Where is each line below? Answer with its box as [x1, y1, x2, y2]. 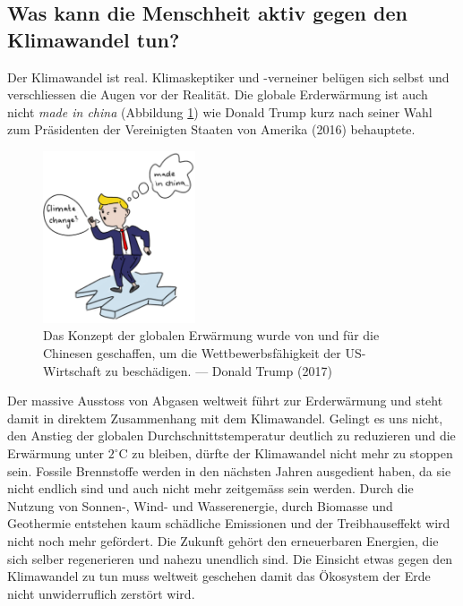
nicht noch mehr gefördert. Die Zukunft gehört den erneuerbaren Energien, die [7, 532, 439, 551]
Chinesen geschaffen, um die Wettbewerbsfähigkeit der [43, 344, 341, 363]
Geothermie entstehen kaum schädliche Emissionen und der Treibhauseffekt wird [7, 514, 450, 533]
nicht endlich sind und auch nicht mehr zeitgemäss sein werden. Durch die [7, 479, 414, 498]
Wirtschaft [43, 361, 102, 380]
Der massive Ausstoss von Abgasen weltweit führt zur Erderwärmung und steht [7, 391, 443, 410]
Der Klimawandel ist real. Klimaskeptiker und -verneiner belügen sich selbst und [7, 67, 450, 86]
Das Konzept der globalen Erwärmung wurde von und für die [43, 326, 380, 345]
